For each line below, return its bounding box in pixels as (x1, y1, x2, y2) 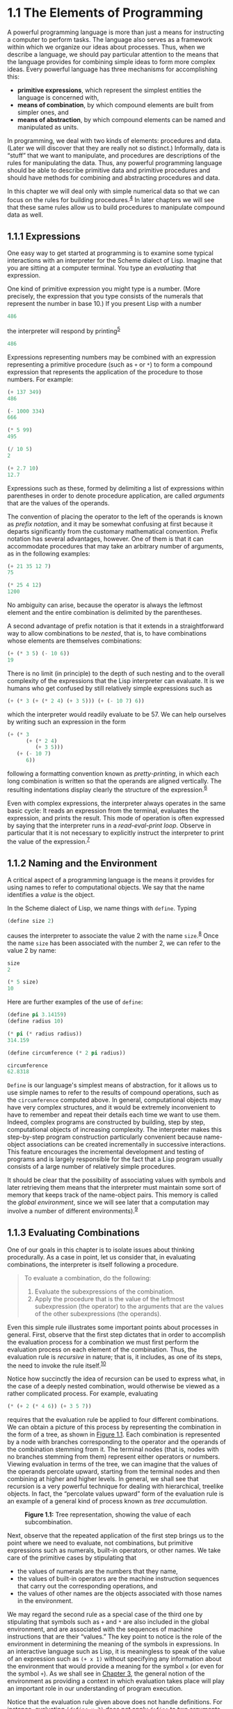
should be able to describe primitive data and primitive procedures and (7, 166, 211, 174)
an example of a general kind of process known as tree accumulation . (7, 1497, 207, 1505)
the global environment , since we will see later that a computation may (7, 1198, 210, 1206)
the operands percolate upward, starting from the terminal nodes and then (7, 1467, 220, 1476)
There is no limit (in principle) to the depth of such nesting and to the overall (7, 669, 225, 677)
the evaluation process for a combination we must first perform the (7, 1338, 200, 1346)
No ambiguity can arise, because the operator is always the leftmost (7, 601, 203, 609)
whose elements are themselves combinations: (7, 636, 142, 645)
